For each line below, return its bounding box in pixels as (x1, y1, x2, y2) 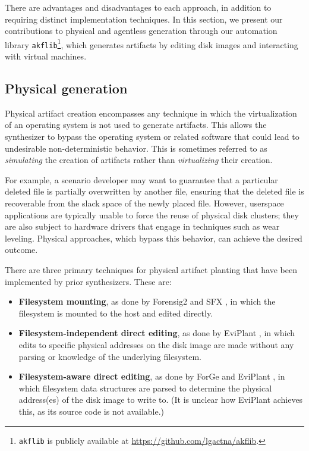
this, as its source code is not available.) (18, 405, 165, 417)
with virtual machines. (5, 50, 87, 62)
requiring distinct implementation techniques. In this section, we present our (5, 12, 283, 25)
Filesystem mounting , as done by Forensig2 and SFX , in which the (18, 295, 276, 308)
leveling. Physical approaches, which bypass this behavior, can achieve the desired (5, 231, 302, 244)
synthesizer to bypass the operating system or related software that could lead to (5, 130, 299, 143)
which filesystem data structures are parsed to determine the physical (18, 381, 272, 394)
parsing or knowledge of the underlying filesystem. (18, 350, 201, 362)
